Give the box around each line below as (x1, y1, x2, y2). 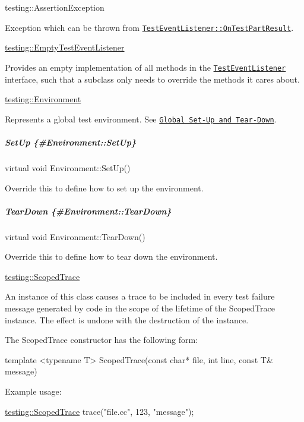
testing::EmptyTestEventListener (5, 41, 125, 53)
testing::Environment (5, 93, 81, 105)
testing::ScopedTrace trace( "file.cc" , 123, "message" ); (5, 405, 194, 417)
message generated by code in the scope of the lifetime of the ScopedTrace (5, 302, 275, 314)
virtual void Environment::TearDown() (5, 230, 145, 243)
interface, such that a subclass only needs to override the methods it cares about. (5, 73, 300, 85)
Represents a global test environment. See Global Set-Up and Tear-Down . (5, 112, 277, 125)
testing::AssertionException (5, 1, 104, 13)
